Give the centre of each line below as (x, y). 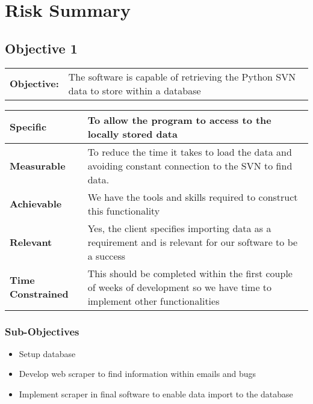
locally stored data (132, 133)
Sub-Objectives (42, 331)
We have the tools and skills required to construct (193, 197)
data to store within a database (135, 90)
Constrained (39, 294)
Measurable (38, 165)
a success (107, 256)
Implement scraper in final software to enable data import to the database (156, 393)
